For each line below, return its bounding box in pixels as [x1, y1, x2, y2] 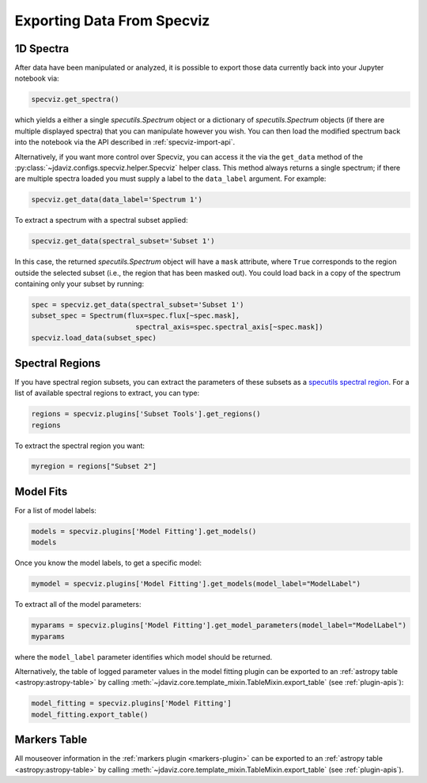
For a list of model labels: [14, 506, 96, 515]
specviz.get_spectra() [31, 95, 119, 104]
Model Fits [14, 484, 68, 498]
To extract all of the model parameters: [14, 600, 142, 609]
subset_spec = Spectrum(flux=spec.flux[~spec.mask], [31, 311, 240, 320]
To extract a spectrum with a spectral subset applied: [14, 216, 188, 225]
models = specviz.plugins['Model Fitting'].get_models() [31, 526, 257, 536]
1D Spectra [14, 42, 70, 55]
